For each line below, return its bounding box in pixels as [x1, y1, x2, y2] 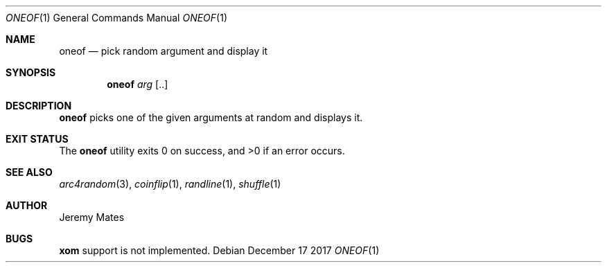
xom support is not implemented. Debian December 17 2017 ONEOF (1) [59, 244, 380, 256]
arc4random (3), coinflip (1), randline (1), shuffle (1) [59, 178, 281, 190]
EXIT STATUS [6, 133, 69, 145]
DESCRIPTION [6, 100, 72, 111]
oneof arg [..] [107, 78, 168, 90]
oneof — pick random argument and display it [59, 45, 268, 57]
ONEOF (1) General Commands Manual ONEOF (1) [6, 12, 228, 24]
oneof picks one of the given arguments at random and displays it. [59, 111, 363, 123]
